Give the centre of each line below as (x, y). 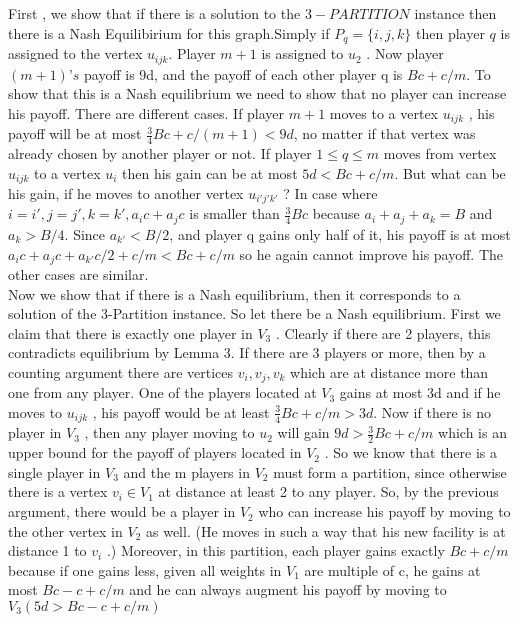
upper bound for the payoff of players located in (155, 452)
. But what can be (450, 172)
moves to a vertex (384, 112)
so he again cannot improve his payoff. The (371, 253)
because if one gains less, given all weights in (145, 569)
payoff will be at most (75, 133)
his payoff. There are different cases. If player (146, 112)
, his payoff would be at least (181, 411)
